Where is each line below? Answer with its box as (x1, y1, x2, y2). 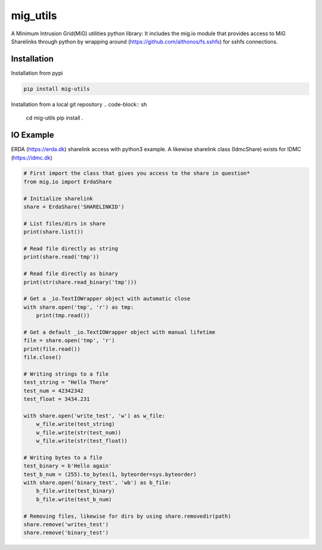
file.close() (23, 354, 62, 361)
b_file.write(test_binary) (36, 487, 116, 494)
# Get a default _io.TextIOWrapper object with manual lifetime (23, 328, 216, 336)
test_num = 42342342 (23, 387, 83, 394)
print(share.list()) (23, 229, 83, 235)
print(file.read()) (23, 345, 80, 352)
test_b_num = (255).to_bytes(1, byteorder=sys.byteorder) (23, 471, 197, 478)
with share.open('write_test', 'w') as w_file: (23, 412, 165, 419)
